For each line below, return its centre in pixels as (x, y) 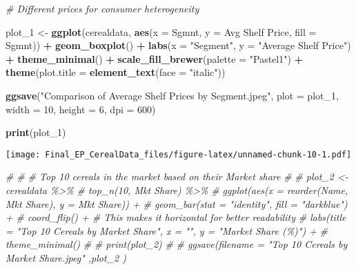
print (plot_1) (36, 132)
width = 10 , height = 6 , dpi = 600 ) (81, 109)
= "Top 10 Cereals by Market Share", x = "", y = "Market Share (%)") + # (167, 230)
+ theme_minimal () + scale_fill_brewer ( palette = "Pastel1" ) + (155, 58)
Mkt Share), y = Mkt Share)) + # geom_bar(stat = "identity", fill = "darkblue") (177, 203)
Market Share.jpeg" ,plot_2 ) (66, 257)
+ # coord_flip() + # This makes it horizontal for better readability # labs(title (176, 217)
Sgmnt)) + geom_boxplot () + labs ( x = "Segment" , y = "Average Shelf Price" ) (178, 45)
